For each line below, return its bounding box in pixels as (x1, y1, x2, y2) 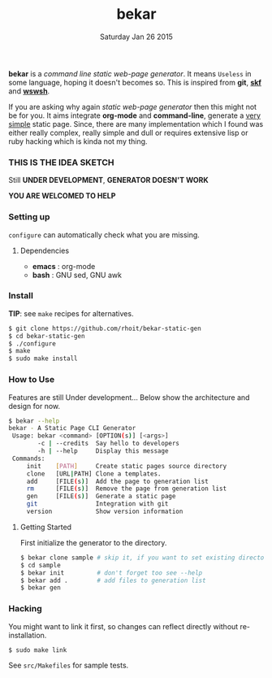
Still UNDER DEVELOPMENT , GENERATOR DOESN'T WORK (8, 176, 209, 185)
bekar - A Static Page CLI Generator (8, 424, 136, 432)
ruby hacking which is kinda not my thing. (8, 136, 148, 146)
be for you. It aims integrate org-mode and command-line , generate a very (8, 111, 261, 120)
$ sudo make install (8, 354, 79, 363)
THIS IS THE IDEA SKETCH (8, 156, 115, 167)
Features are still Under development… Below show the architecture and (8, 392, 250, 402)
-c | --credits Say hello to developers (37, 440, 180, 448)
